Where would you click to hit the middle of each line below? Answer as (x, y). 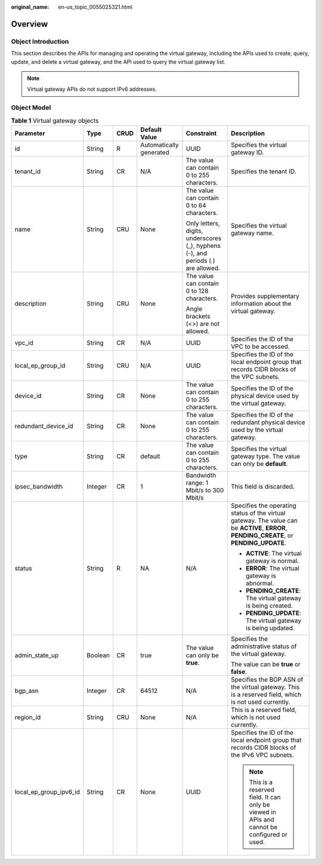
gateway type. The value (265, 456)
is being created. (269, 605)
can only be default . (259, 464)
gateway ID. (247, 152)
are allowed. (203, 268)
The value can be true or (266, 664)
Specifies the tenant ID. (263, 171)
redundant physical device (268, 422)
